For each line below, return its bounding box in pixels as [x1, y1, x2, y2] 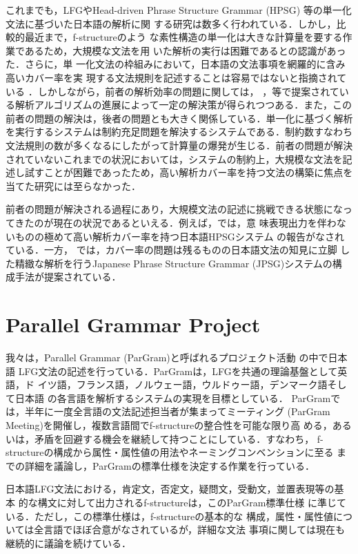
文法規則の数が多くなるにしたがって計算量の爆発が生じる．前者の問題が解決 [6, 137, 353, 152]
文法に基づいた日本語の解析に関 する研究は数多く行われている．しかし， [6, 16, 337, 30]
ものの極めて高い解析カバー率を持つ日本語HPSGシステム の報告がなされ [14, 229, 345, 243]
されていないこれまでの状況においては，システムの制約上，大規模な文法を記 [6, 151, 352, 166]
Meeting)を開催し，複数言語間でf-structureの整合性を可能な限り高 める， [6, 417, 332, 432]
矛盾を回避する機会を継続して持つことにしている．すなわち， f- [34, 431, 324, 446]
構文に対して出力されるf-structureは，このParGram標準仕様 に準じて [37, 495, 347, 509]
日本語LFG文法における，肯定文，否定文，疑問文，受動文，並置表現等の [6, 481, 335, 496]
